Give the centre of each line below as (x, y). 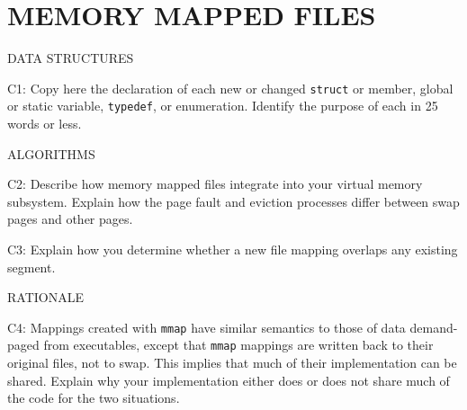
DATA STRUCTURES (71, 58)
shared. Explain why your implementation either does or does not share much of (229, 380)
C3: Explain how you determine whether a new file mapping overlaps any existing (233, 249)
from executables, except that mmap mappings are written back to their (238, 345)
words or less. (45, 124)
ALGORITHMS (51, 153)
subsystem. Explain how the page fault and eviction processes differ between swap (233, 201)
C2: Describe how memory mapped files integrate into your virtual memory (215, 184)
